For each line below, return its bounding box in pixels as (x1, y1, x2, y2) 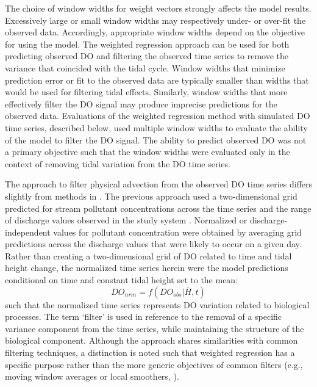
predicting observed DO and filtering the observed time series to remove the (5, 49, 289, 62)
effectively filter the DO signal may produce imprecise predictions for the (5, 97, 277, 110)
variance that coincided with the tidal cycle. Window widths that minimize (5, 61, 285, 74)
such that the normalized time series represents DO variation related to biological (5, 298, 310, 311)
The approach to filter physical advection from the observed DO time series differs (5, 178, 313, 190)
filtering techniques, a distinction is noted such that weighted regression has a (5, 346, 295, 359)
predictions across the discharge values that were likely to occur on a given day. (5, 237, 302, 250)
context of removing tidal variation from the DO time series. (5, 157, 230, 170)
